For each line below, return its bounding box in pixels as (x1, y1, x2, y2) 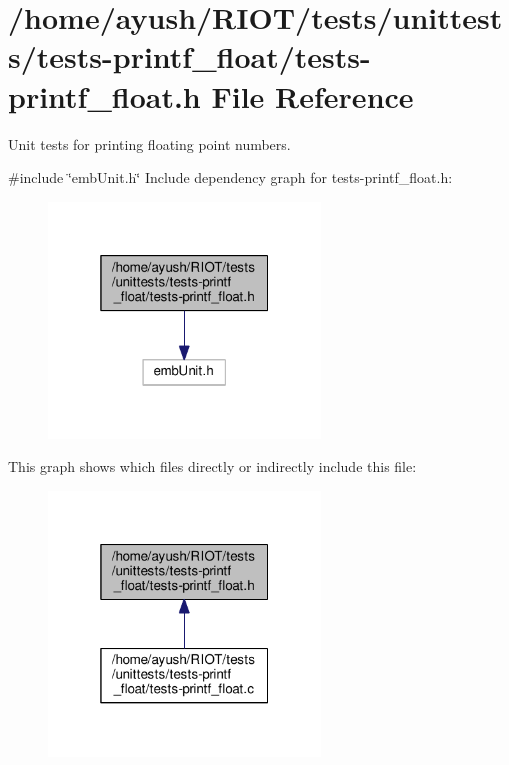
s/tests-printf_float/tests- (8, 36, 371, 77)
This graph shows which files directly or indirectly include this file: (8, 456, 417, 477)
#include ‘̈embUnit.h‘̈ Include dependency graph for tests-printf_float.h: (8, 167, 453, 188)
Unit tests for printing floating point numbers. (8, 133, 291, 154)
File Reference (211, 75, 414, 116)
